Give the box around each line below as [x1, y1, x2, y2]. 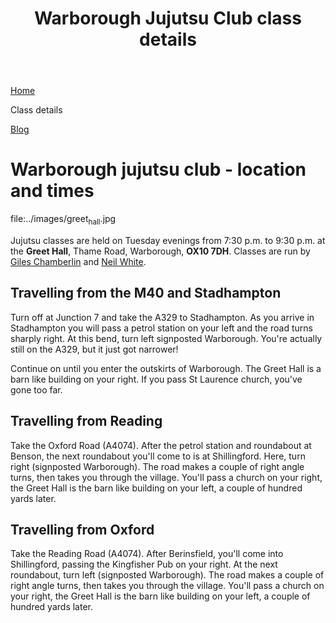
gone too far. [10, 383, 63, 396]
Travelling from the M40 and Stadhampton [10, 285, 282, 302]
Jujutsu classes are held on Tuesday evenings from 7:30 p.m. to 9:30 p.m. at [10, 234, 326, 246]
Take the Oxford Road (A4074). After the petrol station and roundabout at [10, 439, 312, 451]
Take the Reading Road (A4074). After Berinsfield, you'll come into [10, 548, 284, 560]
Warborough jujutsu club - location [10, 158, 307, 181]
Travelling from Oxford [10, 521, 155, 538]
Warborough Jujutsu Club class [34, 7, 302, 30]
